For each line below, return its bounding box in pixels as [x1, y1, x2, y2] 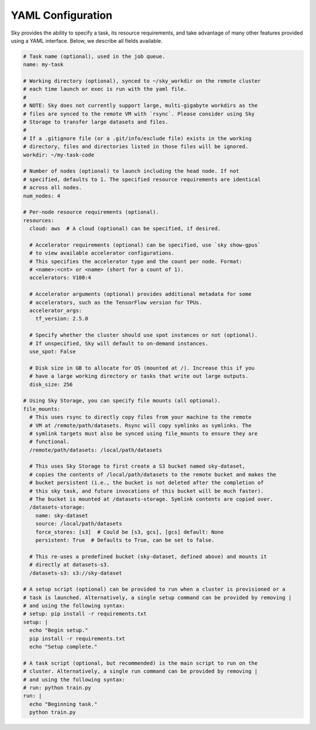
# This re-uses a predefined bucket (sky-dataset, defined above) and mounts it [29, 553, 267, 560]
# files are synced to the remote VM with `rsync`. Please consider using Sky [23, 110, 255, 117]
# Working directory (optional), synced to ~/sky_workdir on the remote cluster [23, 78, 261, 84]
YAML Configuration [11, 9, 112, 22]
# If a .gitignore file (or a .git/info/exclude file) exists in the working [23, 135, 252, 142]
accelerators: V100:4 [29, 274, 92, 281]
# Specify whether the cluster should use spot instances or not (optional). [29, 332, 258, 339]
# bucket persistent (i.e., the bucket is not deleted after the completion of [29, 479, 265, 486]
